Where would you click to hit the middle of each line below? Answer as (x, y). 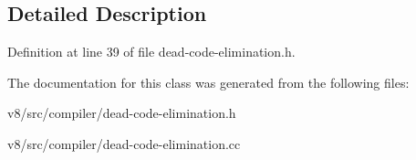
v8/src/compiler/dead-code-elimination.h (122, 113)
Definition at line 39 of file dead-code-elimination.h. (151, 52)
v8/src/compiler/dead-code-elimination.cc (124, 143)
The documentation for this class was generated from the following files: (208, 82)
